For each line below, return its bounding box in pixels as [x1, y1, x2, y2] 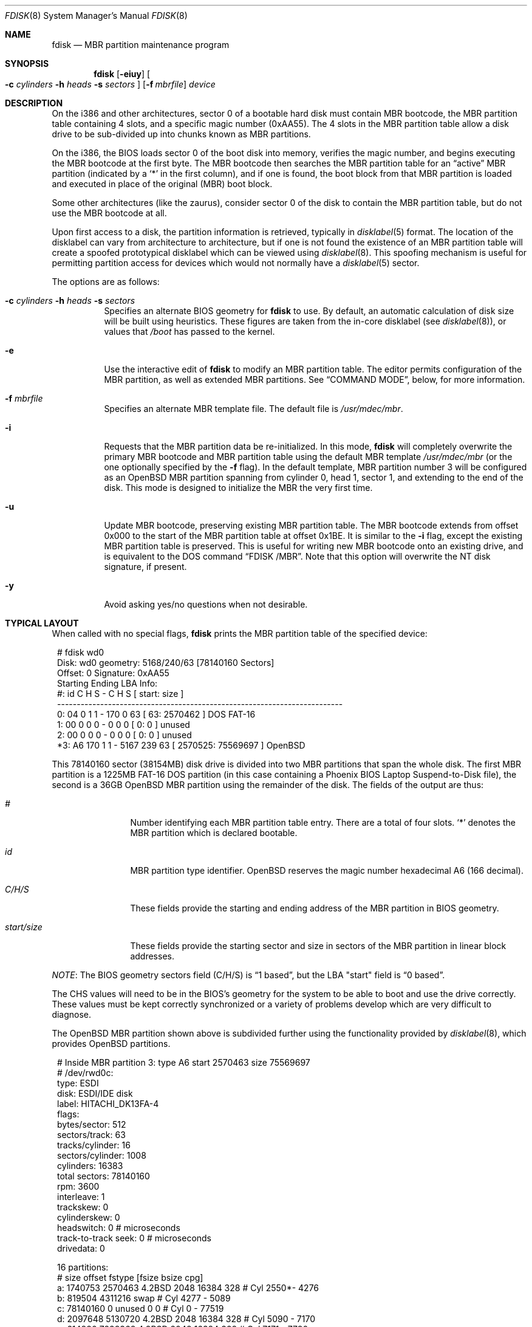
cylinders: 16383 [57, 1161, 123, 1171]
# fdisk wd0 [57, 647, 104, 657]
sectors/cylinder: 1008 [57, 1150, 146, 1161]
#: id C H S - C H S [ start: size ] [57, 688, 184, 699]
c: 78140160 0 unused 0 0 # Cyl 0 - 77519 [57, 1303, 224, 1314]
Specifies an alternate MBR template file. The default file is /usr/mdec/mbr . [104, 403, 403, 414]
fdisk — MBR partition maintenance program [52, 39, 230, 50]
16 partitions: [57, 1262, 109, 1272]
